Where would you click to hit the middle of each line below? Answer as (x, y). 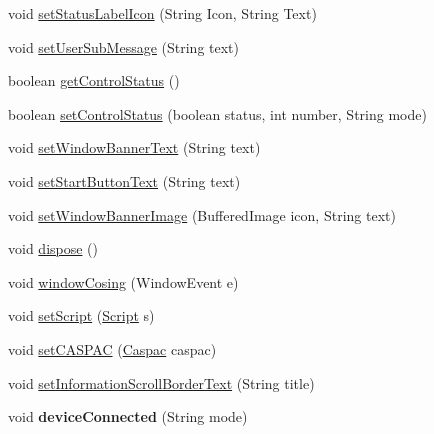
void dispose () (53, 248)
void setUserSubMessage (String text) (124, 46)
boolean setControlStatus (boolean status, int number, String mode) (217, 113)
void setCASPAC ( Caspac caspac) (112, 348)
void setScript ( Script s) (81, 315)
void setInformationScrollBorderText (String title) (161, 382)
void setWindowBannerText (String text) (134, 147)
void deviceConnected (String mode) (128, 416)
